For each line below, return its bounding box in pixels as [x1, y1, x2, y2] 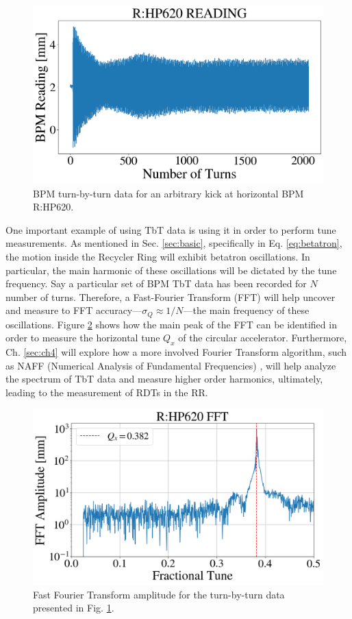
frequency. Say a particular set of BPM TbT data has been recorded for [5, 276, 307, 291]
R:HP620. [33, 199, 74, 214]
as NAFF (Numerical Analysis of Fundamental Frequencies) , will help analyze [5, 358, 336, 372]
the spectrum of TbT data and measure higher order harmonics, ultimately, [5, 372, 323, 386]
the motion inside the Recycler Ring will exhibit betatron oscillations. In [5, 249, 310, 263]
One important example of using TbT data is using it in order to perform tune [5, 222, 336, 236]
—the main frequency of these [183, 303, 310, 317]
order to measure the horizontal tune [5, 330, 160, 345]
